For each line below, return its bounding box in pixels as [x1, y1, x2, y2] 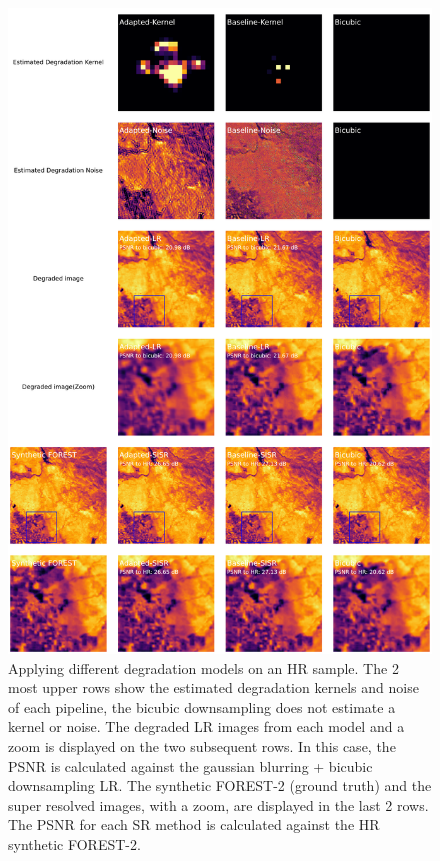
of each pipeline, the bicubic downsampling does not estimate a [8, 696, 396, 717]
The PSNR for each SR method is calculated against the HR [8, 814, 380, 835]
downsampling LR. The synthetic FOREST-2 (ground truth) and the [8, 775, 432, 796]
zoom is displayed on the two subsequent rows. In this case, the [8, 736, 396, 757]
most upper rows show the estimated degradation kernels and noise [8, 677, 419, 698]
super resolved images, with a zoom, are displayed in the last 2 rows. [8, 794, 429, 815]
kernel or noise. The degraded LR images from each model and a [8, 716, 405, 737]
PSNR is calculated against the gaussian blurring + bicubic [8, 755, 373, 776]
